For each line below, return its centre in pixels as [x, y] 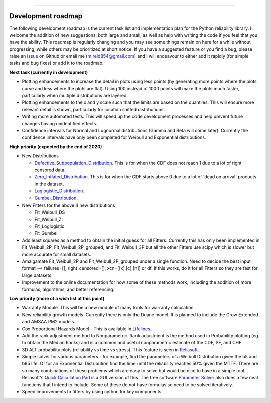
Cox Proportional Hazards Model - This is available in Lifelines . [87, 329]
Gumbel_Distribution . [56, 198]
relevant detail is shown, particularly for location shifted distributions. [93, 109]
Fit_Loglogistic [49, 226]
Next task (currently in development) [48, 72]
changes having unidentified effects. [60, 123]
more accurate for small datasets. [56, 254]
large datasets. [37, 275]
